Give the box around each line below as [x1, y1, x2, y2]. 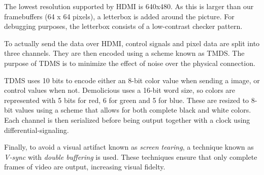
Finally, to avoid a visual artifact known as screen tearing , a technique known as [4, 142, 254, 152]
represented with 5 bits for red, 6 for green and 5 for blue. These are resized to [4, 94, 249, 105]
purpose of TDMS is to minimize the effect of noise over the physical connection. [4, 57, 255, 68]
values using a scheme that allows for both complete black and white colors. [15, 104, 251, 115]
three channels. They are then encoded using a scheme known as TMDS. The [4, 48, 245, 58]
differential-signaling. [4, 124, 69, 135]
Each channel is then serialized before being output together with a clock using [4, 114, 250, 125]
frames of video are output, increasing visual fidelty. [4, 161, 166, 172]
